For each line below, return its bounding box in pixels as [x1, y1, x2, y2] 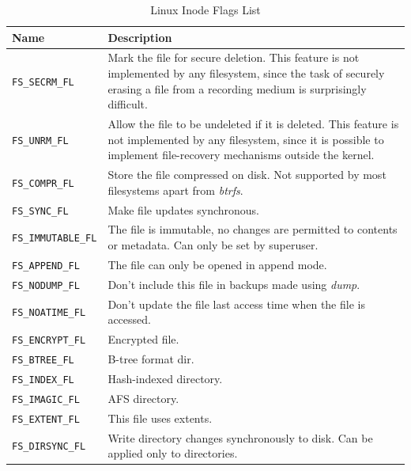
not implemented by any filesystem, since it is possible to [107, 131, 384, 147]
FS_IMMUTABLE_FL [12, 233, 97, 245]
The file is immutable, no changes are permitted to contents [107, 221, 398, 237]
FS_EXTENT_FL [12, 413, 80, 425]
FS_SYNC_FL [12, 205, 69, 217]
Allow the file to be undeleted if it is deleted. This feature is [107, 116, 399, 132]
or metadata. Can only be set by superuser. [107, 237, 319, 253]
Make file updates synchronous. [107, 201, 260, 218]
